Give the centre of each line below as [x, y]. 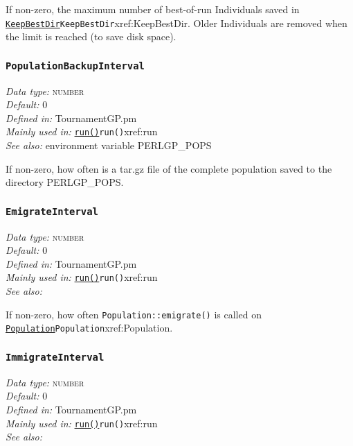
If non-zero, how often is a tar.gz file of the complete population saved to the [169, 168]
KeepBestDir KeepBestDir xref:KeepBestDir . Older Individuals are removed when [176, 23]
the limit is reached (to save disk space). [91, 36]
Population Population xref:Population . [89, 328]
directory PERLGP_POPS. [65, 182]
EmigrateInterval [52, 211]
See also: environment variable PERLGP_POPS [109, 145]
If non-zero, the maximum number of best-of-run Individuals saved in [153, 9]
